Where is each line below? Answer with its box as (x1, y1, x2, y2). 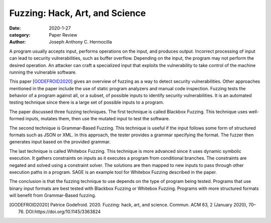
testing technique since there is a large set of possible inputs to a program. (9, 99, 164, 105)
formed (9, 116, 25, 122)
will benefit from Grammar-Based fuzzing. (9, 192, 96, 198)
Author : (9, 39, 26, 45)
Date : (9, 25, 21, 31)
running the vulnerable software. (9, 69, 77, 75)
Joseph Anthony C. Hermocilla (49, 39, 112, 45)
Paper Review (49, 32, 78, 38)
